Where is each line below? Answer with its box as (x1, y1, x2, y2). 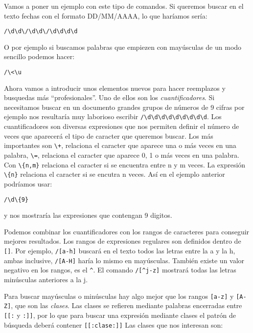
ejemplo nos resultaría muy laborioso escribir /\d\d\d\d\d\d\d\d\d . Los (4, 111, 222, 122)
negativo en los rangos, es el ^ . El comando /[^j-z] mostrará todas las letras (4, 265, 236, 275)
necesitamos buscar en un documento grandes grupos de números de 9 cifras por (4, 102, 245, 112)
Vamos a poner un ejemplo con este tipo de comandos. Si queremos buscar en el (4, 1, 244, 11)
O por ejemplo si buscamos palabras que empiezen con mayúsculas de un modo (4, 42, 242, 52)
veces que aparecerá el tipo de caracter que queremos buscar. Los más (4, 130, 213, 141)
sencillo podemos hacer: (4, 51, 75, 62)
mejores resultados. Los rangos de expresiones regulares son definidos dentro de (4, 236, 241, 246)
